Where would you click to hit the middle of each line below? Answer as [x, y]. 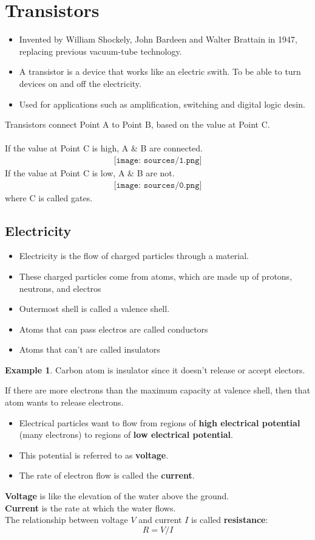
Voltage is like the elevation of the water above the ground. [117, 496]
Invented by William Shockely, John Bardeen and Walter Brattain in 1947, [158, 39]
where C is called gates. [49, 197]
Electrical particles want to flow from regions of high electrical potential [160, 422]
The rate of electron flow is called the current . [107, 475]
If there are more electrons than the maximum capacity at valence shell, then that [158, 390]
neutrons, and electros [60, 288]
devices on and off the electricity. [80, 83]
